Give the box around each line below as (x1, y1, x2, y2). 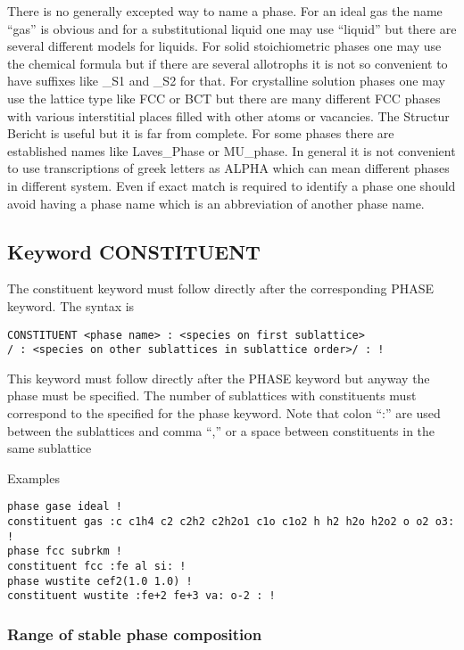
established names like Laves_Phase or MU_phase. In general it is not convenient (7, 141, 456, 160)
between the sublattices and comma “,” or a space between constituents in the (7, 421, 435, 440)
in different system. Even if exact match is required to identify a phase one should (7, 176, 456, 194)
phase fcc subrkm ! (7, 545, 122, 558)
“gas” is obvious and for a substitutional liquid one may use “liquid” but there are (7, 19, 457, 37)
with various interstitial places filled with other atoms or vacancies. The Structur (7, 106, 450, 125)
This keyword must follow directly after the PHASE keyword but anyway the (7, 368, 430, 387)
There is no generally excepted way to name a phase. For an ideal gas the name (7, 2, 443, 20)
